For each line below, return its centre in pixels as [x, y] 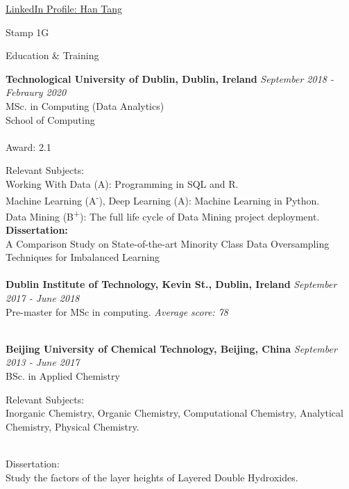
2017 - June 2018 [43, 298]
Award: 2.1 [28, 146]
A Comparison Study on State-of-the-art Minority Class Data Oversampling [168, 243]
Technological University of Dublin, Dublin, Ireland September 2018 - [170, 78]
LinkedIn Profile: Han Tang [64, 8]
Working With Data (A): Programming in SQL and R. [122, 183]
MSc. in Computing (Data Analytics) [85, 105]
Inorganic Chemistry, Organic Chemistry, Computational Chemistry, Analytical [174, 413]
